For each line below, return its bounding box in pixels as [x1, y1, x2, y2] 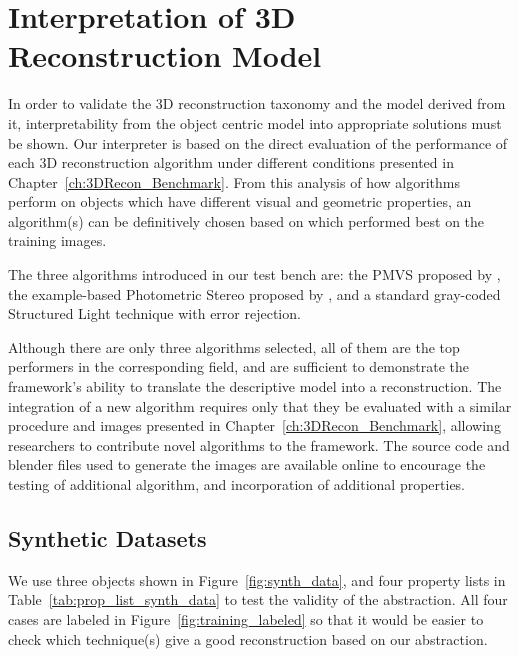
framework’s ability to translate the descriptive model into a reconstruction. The [8, 376, 502, 397]
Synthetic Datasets [8, 522, 207, 553]
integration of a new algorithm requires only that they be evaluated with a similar [8, 395, 512, 416]
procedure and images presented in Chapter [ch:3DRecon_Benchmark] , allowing [8, 415, 501, 436]
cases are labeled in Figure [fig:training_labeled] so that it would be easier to [8, 608, 484, 629]
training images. [8, 230, 107, 251]
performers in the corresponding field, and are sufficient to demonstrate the [8, 356, 470, 377]
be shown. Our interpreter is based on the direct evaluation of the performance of [8, 132, 508, 153]
